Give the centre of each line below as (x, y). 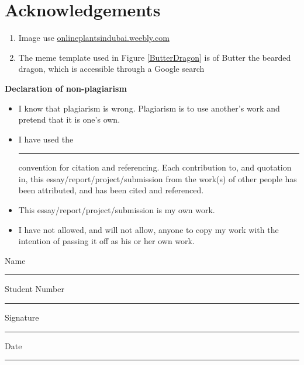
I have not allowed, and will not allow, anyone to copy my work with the (148, 229)
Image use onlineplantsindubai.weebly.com (94, 38)
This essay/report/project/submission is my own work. (117, 210)
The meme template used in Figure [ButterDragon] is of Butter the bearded (155, 57)
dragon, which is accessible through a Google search (111, 69)
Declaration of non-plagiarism (66, 88)
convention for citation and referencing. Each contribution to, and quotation (155, 167)
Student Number (34, 289)
